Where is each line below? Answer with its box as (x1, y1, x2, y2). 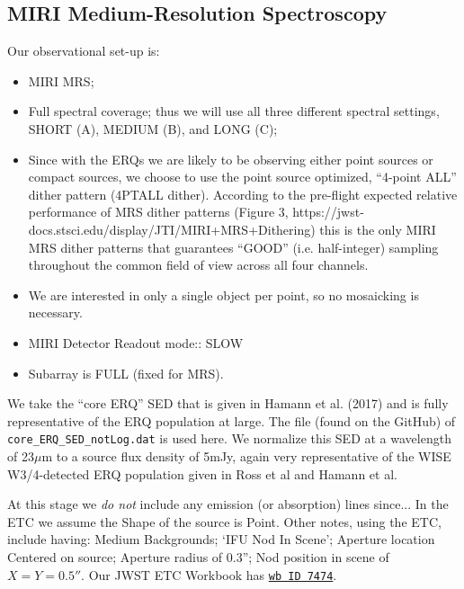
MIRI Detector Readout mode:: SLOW (28, 333, 244, 352)
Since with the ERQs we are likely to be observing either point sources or (28, 149, 433, 168)
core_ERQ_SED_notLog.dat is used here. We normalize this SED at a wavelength (7, 429, 451, 448)
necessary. (28, 303, 83, 322)
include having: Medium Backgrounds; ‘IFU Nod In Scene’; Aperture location (7, 530, 435, 549)
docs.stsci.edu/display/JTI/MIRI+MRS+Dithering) (28, 219, 316, 238)
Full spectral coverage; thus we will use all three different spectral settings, (28, 102, 440, 120)
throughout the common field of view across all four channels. (28, 255, 369, 274)
